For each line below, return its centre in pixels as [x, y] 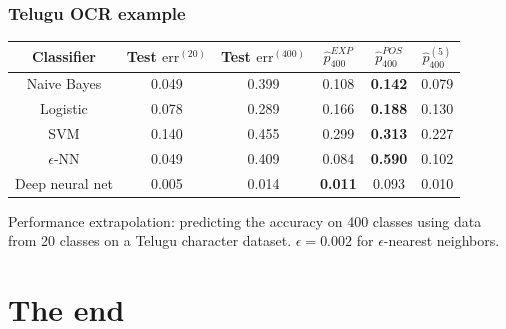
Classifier [63, 56]
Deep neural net [64, 182]
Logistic [64, 108]
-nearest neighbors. [441, 240]
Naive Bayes [64, 83]
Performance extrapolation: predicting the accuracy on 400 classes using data [245, 220]
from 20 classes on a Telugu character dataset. [150, 240]
